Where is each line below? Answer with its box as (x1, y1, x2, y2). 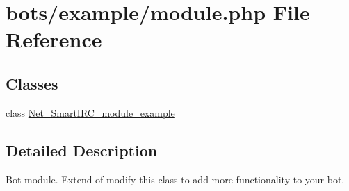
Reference (6, 25, 102, 53)
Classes (6, 72, 58, 94)
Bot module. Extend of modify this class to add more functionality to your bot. (6, 172, 345, 186)
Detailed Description (6, 139, 158, 160)
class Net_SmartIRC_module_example (6, 105, 175, 119)
